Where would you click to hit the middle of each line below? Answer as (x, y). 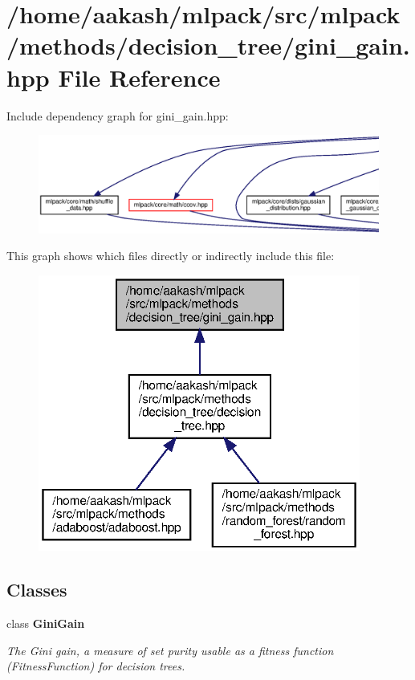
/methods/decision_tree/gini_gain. (208, 45)
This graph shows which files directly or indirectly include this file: (171, 256)
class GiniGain (46, 623)
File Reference (139, 77)
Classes (37, 590)
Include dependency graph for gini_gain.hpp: (118, 115)
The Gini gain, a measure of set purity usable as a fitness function (170, 650)
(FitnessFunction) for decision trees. (96, 666)
